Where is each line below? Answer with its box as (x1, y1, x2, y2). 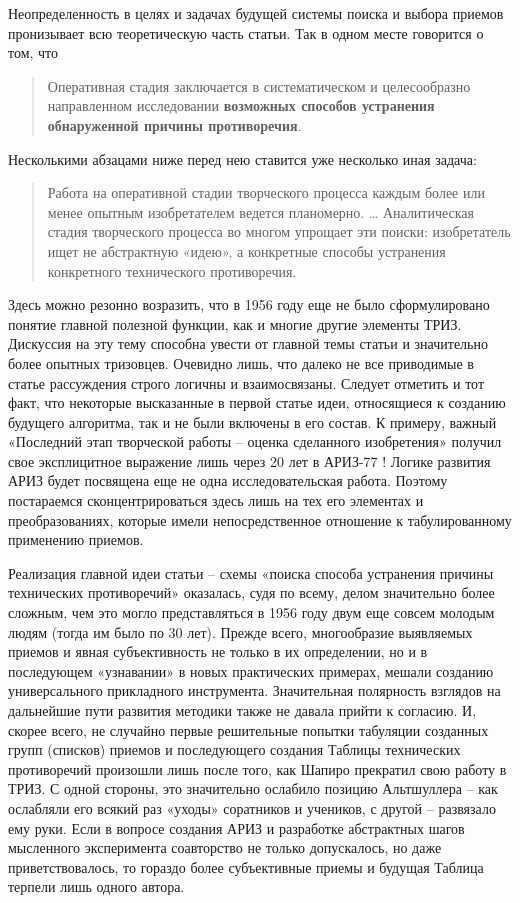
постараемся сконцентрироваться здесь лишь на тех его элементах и (8, 490, 424, 511)
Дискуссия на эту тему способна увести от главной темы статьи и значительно (8, 333, 488, 354)
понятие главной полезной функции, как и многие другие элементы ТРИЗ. (8, 313, 462, 334)
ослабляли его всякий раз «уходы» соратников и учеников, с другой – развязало (8, 797, 496, 818)
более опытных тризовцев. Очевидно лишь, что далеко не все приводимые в (8, 352, 474, 373)
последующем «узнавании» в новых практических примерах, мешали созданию (8, 660, 494, 681)
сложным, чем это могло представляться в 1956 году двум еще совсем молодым (8, 602, 495, 623)
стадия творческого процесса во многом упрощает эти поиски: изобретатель (47, 221, 511, 242)
